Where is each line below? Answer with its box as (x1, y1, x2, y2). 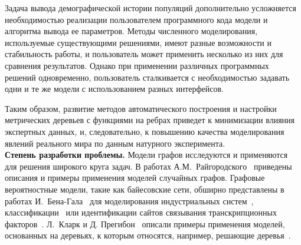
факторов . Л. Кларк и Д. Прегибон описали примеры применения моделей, (5, 217, 285, 230)
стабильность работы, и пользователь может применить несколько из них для (5, 48, 283, 60)
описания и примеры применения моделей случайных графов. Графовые (5, 171, 265, 184)
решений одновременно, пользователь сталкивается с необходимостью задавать (5, 71, 290, 83)
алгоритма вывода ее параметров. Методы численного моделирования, (5, 25, 258, 37)
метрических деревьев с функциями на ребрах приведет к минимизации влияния (5, 114, 295, 126)
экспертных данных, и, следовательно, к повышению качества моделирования (5, 125, 284, 137)
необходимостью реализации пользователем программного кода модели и (5, 13, 268, 25)
